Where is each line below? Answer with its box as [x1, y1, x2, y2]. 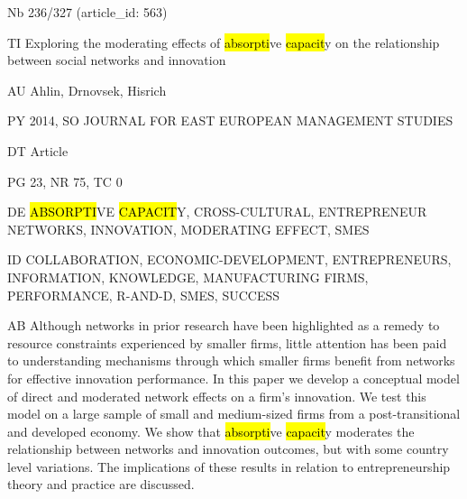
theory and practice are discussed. [7, 475, 195, 494]
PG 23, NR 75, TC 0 [7, 171, 123, 190]
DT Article [7, 141, 69, 160]
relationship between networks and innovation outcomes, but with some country [7, 439, 449, 458]
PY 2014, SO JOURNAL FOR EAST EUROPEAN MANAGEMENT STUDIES [7, 111, 453, 130]
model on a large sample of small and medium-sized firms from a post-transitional [7, 404, 461, 423]
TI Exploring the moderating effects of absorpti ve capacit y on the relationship [7, 32, 440, 51]
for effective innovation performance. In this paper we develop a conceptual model [7, 368, 460, 387]
